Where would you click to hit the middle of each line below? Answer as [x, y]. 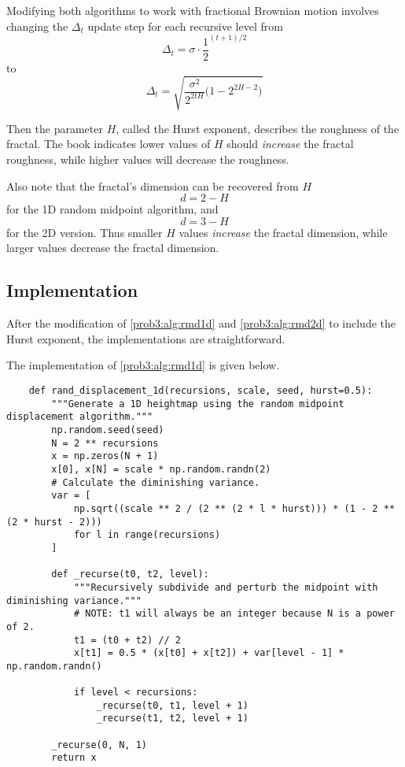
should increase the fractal [290, 144]
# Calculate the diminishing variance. [156, 482]
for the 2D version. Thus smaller [85, 232]
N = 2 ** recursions [105, 443]
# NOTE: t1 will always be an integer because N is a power [234, 614]
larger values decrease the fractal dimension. [113, 248]
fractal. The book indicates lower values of [109, 144]
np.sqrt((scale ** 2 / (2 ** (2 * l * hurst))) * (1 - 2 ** [234, 508]
